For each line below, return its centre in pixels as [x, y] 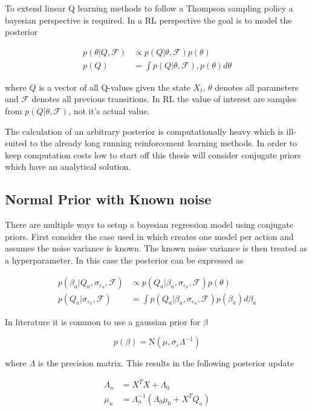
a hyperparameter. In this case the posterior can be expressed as [124, 260]
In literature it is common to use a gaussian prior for [103, 321]
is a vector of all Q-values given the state [115, 87]
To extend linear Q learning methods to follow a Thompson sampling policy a [149, 8]
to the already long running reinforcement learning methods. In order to [164, 143]
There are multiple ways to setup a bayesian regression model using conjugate [149, 225]
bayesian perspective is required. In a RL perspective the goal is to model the [148, 20]
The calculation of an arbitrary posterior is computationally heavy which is [144, 131]
